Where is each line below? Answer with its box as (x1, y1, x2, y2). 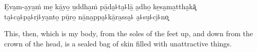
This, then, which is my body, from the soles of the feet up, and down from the (4, 28, 253, 39)
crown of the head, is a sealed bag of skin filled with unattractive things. (4, 38, 232, 48)
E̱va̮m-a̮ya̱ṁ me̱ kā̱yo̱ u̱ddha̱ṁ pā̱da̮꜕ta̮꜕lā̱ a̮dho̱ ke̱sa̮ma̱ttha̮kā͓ (4, 1, 196, 11)
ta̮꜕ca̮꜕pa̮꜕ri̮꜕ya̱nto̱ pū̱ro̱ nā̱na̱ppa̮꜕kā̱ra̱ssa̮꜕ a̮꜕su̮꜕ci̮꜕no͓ (4, 11, 169, 21)
